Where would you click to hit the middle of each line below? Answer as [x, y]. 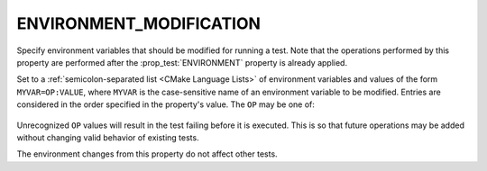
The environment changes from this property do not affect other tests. [147, 154]
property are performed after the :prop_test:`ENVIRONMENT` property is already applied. [182, 62]
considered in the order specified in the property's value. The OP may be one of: [166, 104]
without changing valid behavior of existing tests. [108, 137]
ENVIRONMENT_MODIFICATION [139, 23]
